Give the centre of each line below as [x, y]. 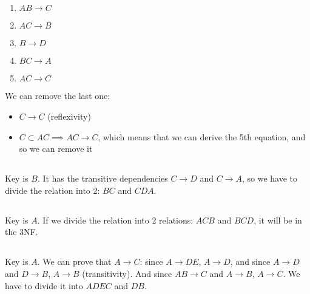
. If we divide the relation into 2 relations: [115, 220]
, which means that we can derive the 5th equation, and [202, 136]
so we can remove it [56, 149]
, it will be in [278, 220]
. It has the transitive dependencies [103, 178]
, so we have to [270, 178]
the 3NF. [22, 232]
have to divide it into [44, 285]
